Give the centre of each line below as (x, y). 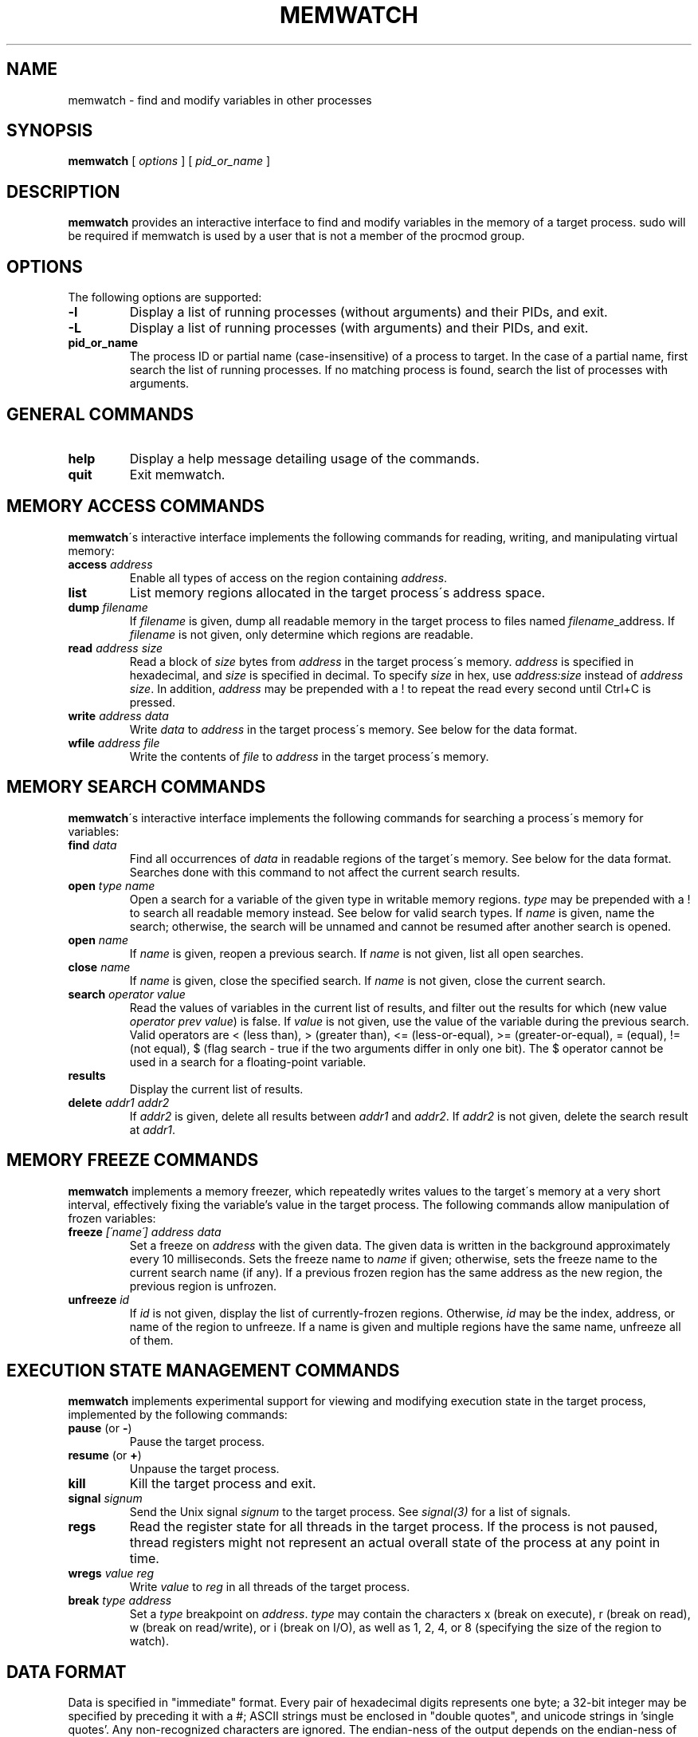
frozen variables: (112, 1218)
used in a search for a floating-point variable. (248, 1061)
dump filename (108, 607)
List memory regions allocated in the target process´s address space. (337, 592)
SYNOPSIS (50, 131)
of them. (151, 1340)
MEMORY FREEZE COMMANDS (133, 1160)
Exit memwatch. (177, 474)
